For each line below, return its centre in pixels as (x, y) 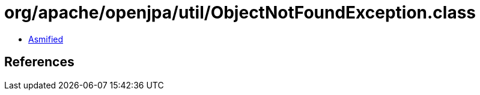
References (39, 62)
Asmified (46, 39)
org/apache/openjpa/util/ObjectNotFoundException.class (240, 13)
